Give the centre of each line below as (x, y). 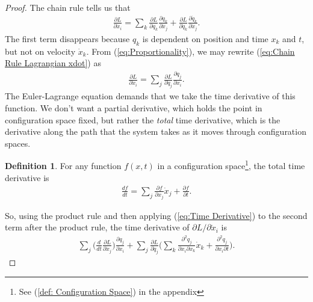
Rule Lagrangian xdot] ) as (53, 63)
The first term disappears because (67, 38)
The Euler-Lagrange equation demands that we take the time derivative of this (150, 96)
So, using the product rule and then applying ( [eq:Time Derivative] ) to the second (156, 215)
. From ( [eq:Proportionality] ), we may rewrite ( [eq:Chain (191, 51)
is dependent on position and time (205, 38)
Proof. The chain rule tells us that (68, 7)
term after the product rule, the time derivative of (97, 227)
